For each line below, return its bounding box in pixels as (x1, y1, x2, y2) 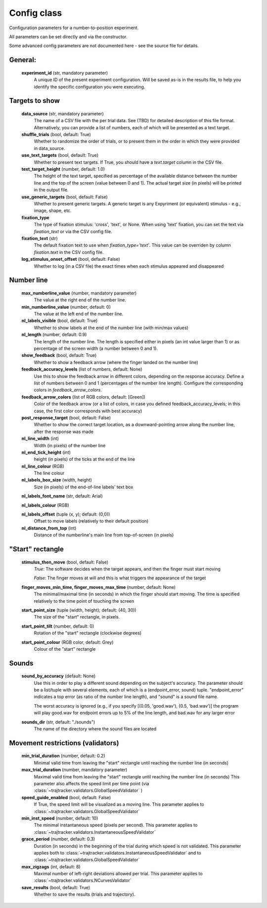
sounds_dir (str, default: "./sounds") (21, 719, 95, 725)
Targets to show (9, 96, 60, 105)
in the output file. (34, 187, 69, 193)
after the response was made (34, 429, 94, 434)
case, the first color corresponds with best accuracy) (34, 408, 142, 414)
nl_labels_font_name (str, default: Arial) (21, 493, 103, 499)
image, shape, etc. (34, 208, 72, 214)
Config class (9, 7, 62, 18)
